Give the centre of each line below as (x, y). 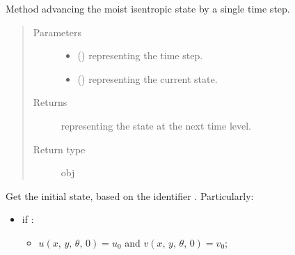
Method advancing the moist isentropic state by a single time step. (148, 8)
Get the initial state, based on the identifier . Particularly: (130, 195)
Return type (59, 149)
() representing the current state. (147, 78)
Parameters (57, 32)
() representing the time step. (140, 55)
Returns (50, 102)
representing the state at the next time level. (156, 125)
